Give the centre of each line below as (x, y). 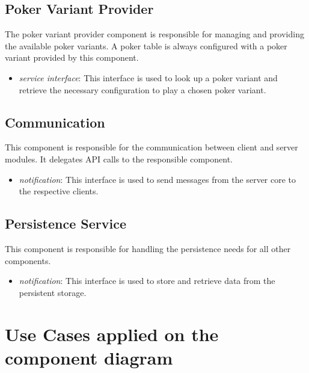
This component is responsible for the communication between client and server (151, 147)
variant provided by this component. (72, 57)
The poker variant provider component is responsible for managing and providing (154, 34)
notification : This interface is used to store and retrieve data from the (147, 281)
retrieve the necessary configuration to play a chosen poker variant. (142, 89)
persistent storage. (53, 292)
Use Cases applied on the (112, 334)
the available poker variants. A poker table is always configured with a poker (146, 45)
